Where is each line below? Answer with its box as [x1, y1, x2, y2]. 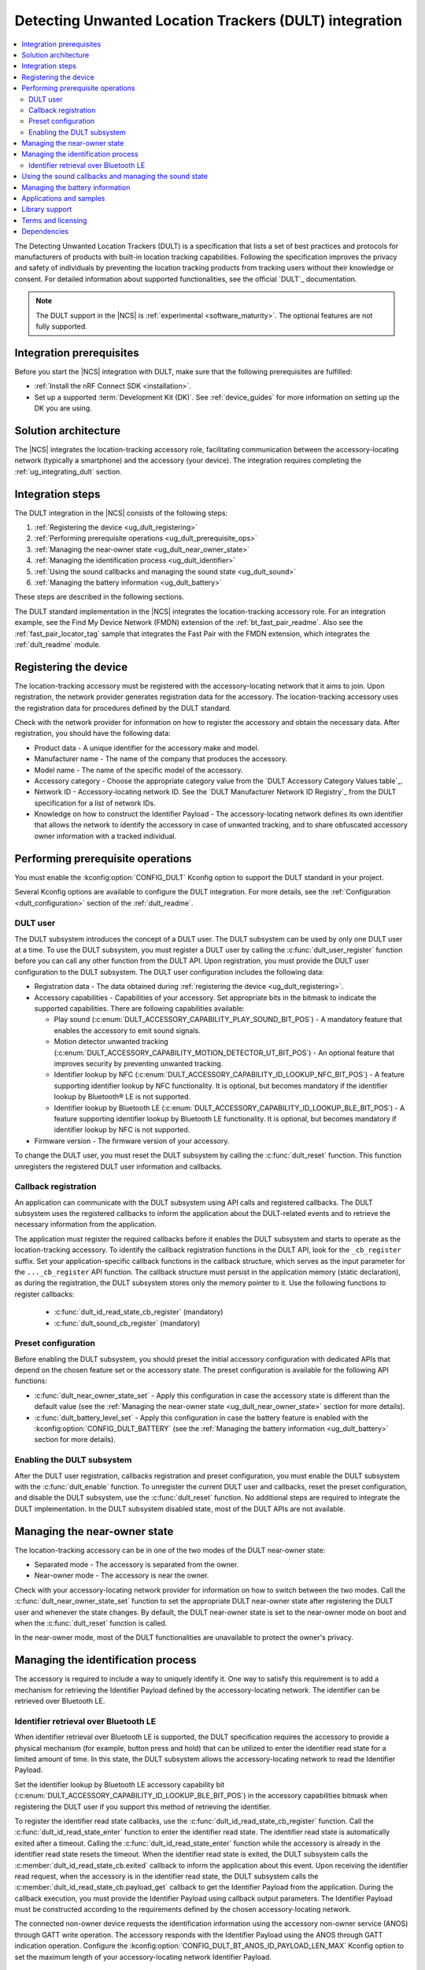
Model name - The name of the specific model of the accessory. [34, 765, 243, 775]
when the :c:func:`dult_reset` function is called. [14, 1619, 168, 1627]
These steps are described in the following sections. [14, 592, 184, 602]
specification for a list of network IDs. [34, 798, 157, 808]
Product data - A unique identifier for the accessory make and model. [34, 743, 260, 753]
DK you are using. [34, 403, 92, 413]
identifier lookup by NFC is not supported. [54, 1125, 190, 1135]
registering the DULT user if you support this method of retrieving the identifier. [14, 1801, 272, 1812]
